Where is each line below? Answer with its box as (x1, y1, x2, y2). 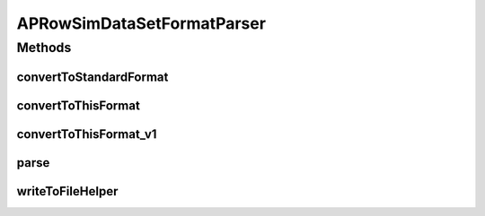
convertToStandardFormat (16, 69, 169, 84)
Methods (16, 39, 72, 56)
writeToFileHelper (16, 184, 119, 199)
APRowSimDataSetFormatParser (16, 13, 267, 33)
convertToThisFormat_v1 (16, 126, 157, 142)
